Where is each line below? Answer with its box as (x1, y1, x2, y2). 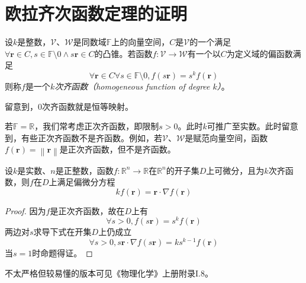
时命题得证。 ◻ (32, 247, 93, 259)
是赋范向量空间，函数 (185, 131, 268, 144)
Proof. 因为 (5, 204, 46, 217)
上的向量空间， (111, 36, 170, 48)
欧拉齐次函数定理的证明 (5, 1, 188, 26)
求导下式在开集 (33, 225, 92, 238)
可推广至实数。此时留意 (207, 120, 298, 132)
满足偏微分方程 (57, 176, 115, 188)
